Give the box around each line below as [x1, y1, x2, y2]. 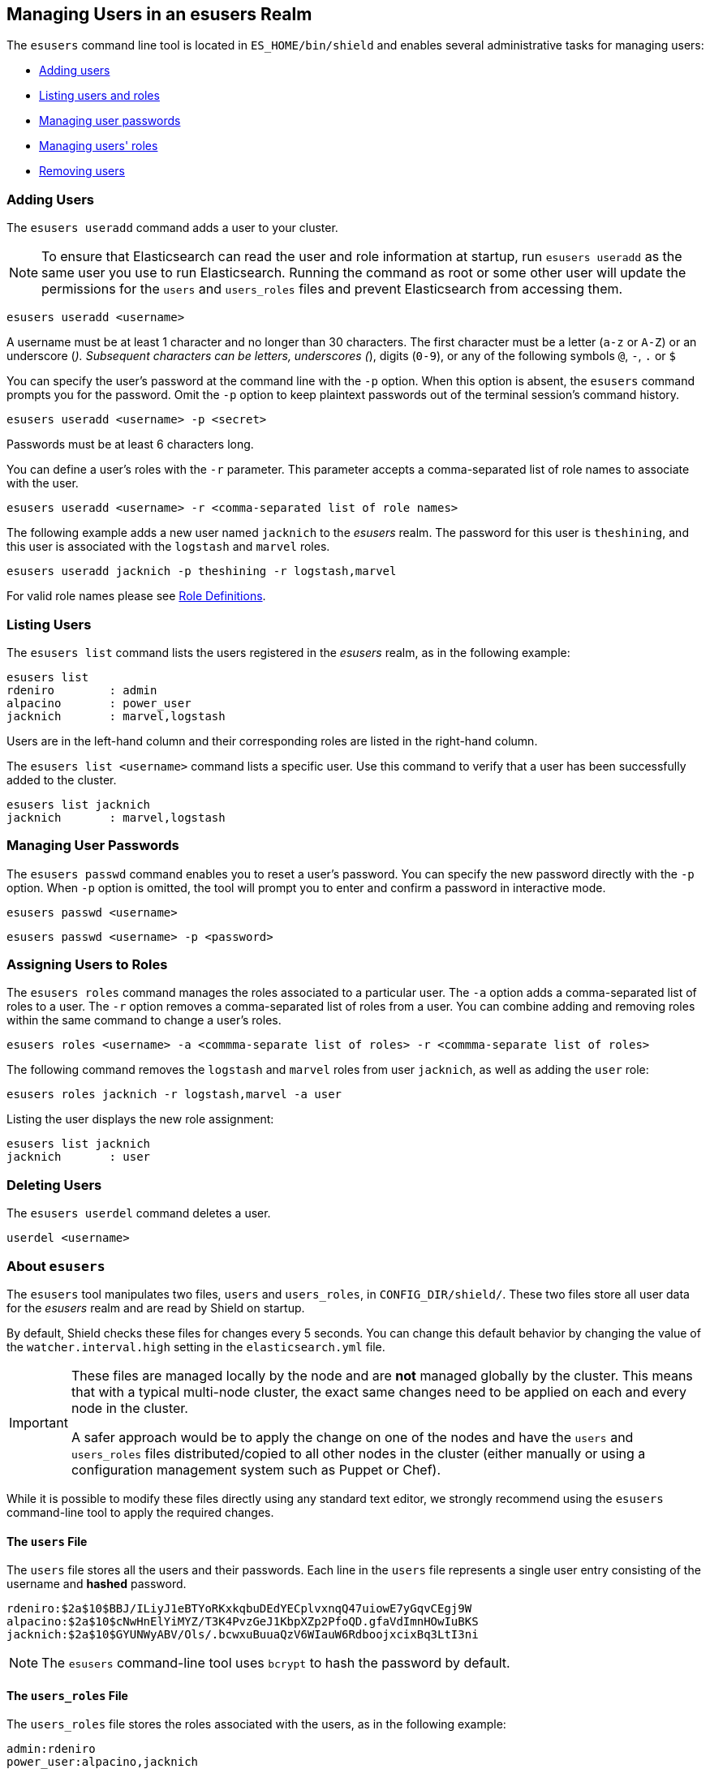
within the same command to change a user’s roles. [6, 1013, 282, 1028]
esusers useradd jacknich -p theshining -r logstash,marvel [6, 565, 397, 578]
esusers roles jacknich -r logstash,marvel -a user [6, 1088, 342, 1101]
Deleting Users [6, 1176, 102, 1193]
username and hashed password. [6, 1577, 187, 1591]
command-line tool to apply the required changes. [6, 1505, 274, 1519]
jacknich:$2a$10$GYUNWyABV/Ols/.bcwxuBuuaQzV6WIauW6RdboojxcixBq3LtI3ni [6, 1628, 479, 1642]
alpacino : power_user [6, 696, 191, 710]
